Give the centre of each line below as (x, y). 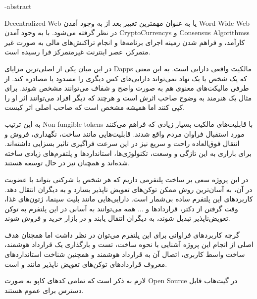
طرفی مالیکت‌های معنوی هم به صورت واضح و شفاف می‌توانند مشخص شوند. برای (127, 88)
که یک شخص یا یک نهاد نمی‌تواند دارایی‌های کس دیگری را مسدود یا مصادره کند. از (126, 78)
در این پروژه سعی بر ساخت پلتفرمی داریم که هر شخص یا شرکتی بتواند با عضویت (127, 179)
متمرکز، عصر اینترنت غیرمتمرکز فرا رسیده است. (77, 52)
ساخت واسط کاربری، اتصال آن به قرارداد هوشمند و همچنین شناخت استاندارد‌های (125, 254)
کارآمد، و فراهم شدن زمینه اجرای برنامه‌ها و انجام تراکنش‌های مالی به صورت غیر (125, 42)
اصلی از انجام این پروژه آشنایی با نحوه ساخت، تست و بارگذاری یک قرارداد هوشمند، (129, 244)
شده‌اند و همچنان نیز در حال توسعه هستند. (67, 163)
